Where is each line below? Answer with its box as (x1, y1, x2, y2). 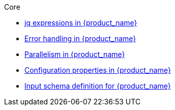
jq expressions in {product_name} (24, 18, 137, 27)
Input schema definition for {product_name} (24, 81, 171, 90)
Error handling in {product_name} (24, 34, 136, 43)
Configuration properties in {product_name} (24, 66, 171, 74)
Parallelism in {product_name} (24, 50, 125, 59)
